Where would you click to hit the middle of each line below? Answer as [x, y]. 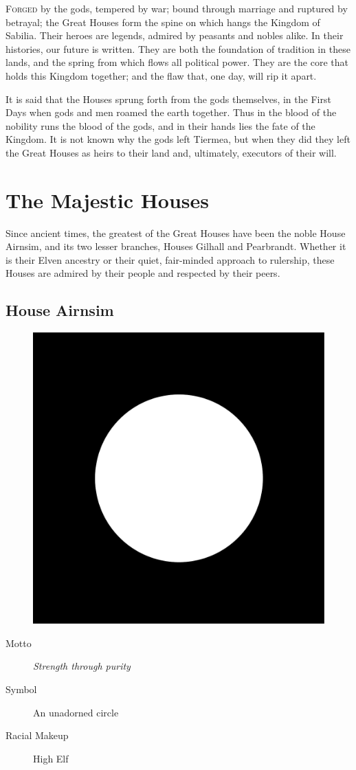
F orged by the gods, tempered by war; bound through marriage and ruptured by [177, 8]
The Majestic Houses [108, 200]
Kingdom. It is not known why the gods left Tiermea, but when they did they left [178, 139]
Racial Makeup [37, 735]
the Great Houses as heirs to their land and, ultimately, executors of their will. [171, 152]
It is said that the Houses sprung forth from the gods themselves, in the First [168, 99]
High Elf [51, 758]
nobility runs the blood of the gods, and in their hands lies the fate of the [160, 125]
